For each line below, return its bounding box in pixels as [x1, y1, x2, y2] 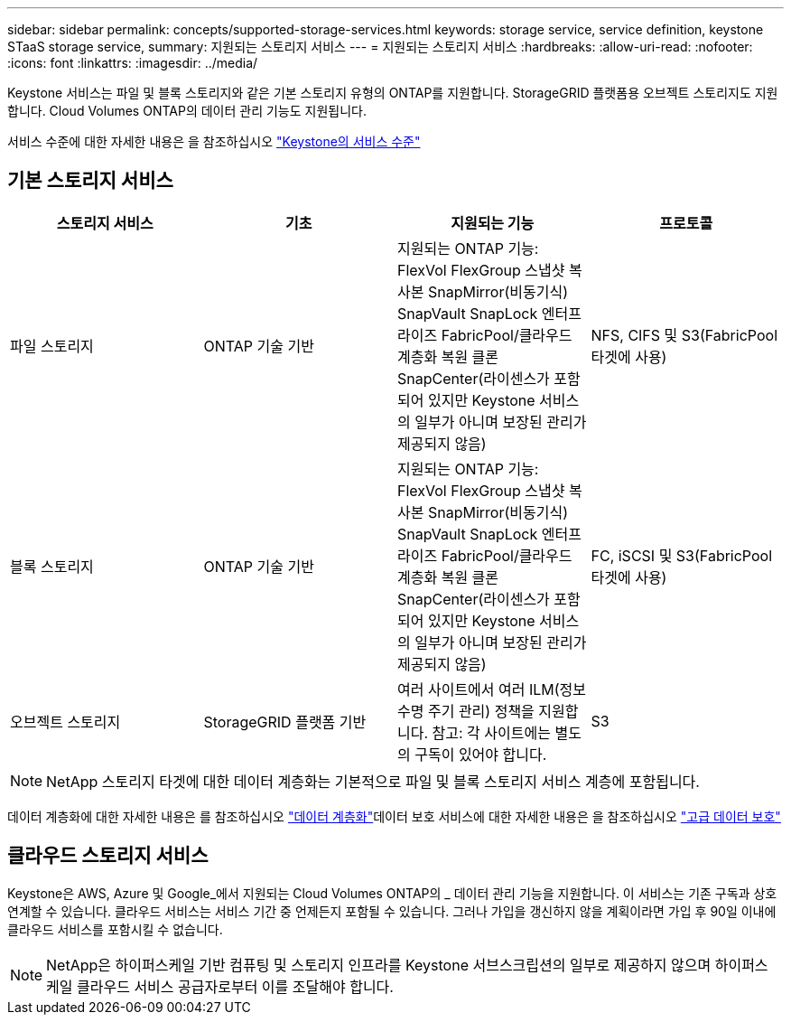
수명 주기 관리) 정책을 [397, 701, 535, 720]
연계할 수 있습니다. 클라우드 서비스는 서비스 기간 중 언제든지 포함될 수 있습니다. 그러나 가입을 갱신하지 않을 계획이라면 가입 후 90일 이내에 [7, 903, 777, 919]
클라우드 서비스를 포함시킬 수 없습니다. [7, 921, 223, 937]
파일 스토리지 [10, 336, 94, 355]
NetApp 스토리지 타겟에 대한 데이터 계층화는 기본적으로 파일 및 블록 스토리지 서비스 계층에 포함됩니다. [46, 772, 700, 791]
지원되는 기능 [451, 213, 535, 232]
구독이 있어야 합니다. [414, 745, 547, 764]
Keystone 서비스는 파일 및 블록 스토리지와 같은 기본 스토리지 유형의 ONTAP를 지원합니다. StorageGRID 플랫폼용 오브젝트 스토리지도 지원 [7, 85, 778, 100]
